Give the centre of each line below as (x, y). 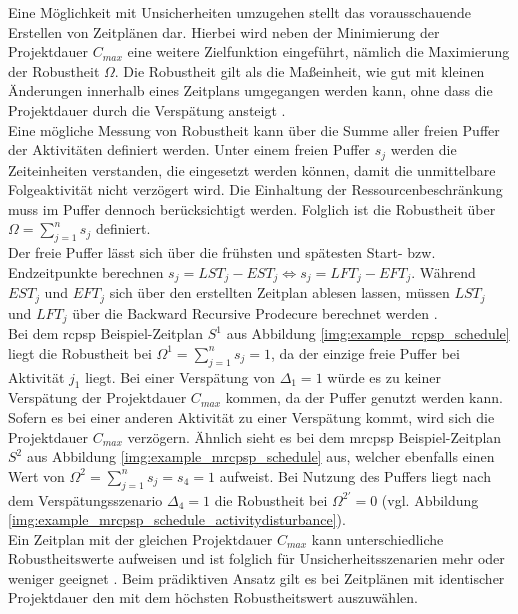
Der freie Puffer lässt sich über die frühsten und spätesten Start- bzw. (222, 252)
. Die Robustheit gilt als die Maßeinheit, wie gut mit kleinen (299, 70)
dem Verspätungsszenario (85, 499)
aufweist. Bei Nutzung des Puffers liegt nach (355, 475)
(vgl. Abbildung (430, 499)
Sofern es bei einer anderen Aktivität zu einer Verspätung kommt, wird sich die (251, 416)
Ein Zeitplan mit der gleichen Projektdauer (140, 538)
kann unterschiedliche (377, 538)
